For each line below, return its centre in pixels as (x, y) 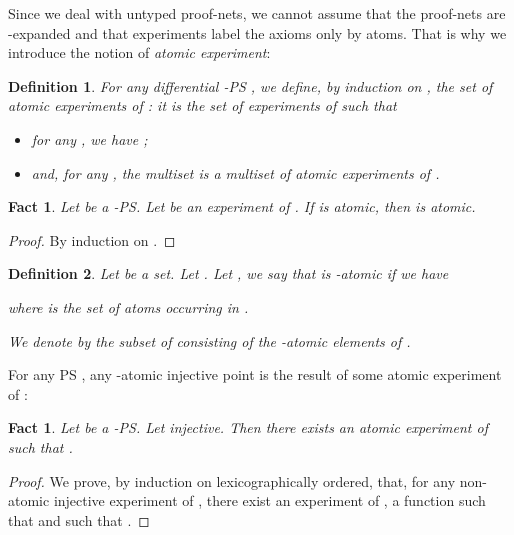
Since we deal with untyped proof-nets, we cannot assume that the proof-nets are (257, 13)
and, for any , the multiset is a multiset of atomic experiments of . (235, 172)
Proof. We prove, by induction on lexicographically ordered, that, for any (232, 480)
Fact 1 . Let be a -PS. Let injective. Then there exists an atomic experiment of (248, 427)
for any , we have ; (89, 138)
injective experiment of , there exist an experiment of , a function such (269, 500)
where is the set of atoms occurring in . (128, 306)
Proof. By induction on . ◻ (92, 239)
